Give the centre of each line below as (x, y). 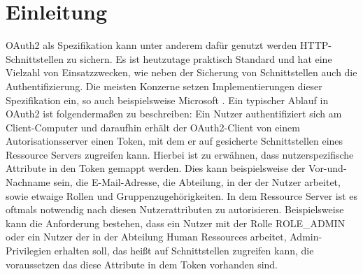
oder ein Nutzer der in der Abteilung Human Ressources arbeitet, (146, 237)
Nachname (28, 182)
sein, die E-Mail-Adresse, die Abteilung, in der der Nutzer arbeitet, (197, 182)
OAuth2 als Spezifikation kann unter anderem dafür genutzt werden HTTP (167, 45)
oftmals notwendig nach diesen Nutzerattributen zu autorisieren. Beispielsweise (175, 209)
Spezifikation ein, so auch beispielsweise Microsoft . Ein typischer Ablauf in (167, 100)
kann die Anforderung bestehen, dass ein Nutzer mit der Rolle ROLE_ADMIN (176, 223)
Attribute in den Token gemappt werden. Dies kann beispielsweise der (156, 168)
